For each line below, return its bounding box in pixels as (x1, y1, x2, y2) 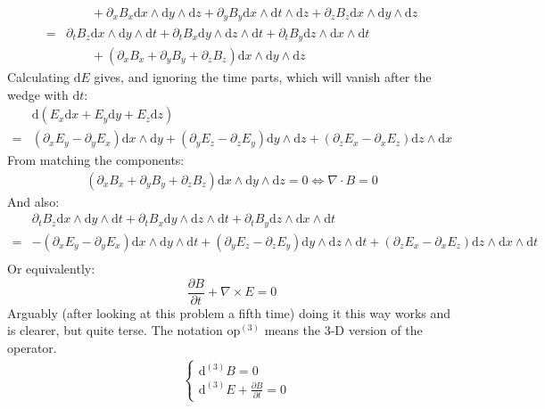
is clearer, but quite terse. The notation (7, 321, 223, 339)
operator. (7, 338, 57, 356)
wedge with (7, 85, 69, 103)
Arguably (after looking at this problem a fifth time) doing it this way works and (7, 303, 451, 322)
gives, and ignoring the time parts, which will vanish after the (94, 68, 432, 86)
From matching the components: (7, 151, 185, 169)
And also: (7, 192, 60, 210)
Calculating (7, 68, 70, 86)
